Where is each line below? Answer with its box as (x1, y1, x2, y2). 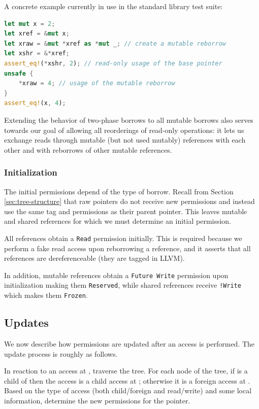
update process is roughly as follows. (4, 348, 118, 359)
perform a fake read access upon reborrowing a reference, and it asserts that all (4, 243, 251, 253)
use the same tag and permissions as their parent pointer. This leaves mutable (4, 206, 247, 216)
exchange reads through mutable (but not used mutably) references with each (4, 134, 246, 145)
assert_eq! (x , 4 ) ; (4, 99, 66, 107)
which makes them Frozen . (4, 290, 88, 300)
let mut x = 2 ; (4, 20, 55, 27)
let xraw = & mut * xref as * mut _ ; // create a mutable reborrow (4, 40, 226, 47)
